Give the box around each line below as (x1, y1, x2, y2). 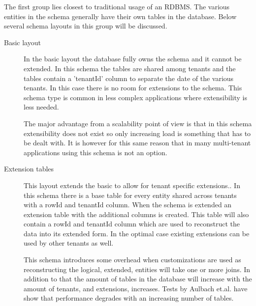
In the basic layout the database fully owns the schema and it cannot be (24, 54, 242, 64)
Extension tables (4, 164, 54, 174)
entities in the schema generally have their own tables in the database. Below (4, 11, 237, 21)
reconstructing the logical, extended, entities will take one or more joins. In (24, 264, 251, 274)
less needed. (24, 102, 59, 112)
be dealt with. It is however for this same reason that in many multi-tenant (24, 138, 251, 148)
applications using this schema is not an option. (24, 147, 167, 157)
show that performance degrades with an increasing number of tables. (24, 293, 234, 303)
